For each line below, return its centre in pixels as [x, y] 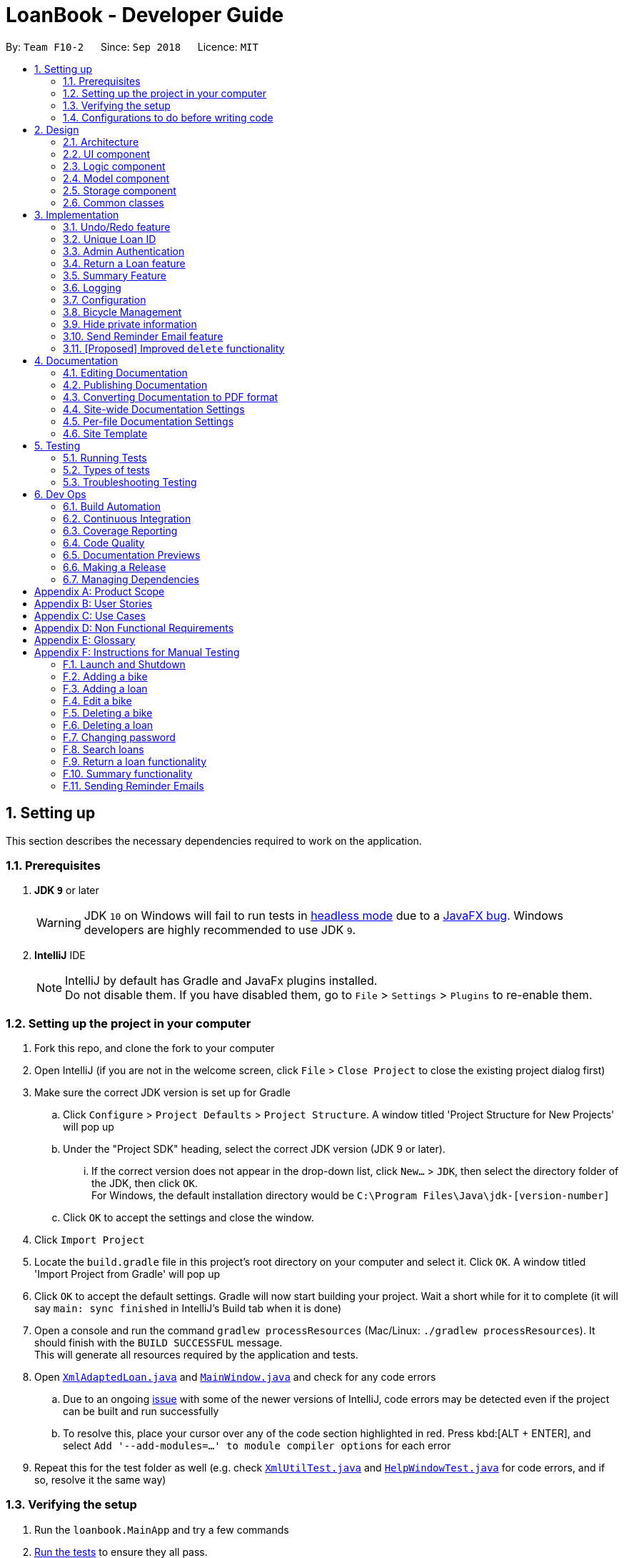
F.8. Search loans [104, 749]
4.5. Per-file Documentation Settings [149, 421]
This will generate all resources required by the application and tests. [196, 1355]
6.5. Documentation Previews [132, 555]
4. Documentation [76, 360]
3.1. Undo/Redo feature [117, 227]
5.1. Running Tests [105, 457]
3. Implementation [77, 214]
